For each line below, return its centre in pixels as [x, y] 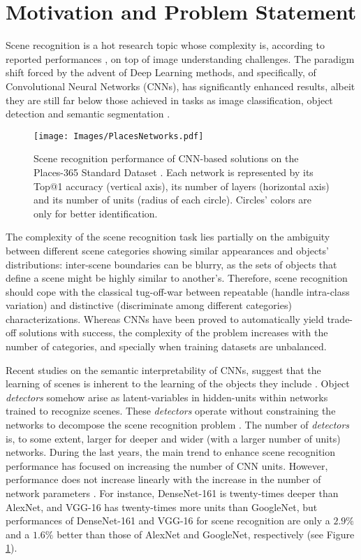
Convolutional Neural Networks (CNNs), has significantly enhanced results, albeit [180, 86]
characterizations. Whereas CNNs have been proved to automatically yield [165, 318]
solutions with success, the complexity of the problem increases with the [174, 332]
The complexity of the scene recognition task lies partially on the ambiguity [168, 237]
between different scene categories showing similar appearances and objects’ [167, 250]
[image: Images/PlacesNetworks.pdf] [119, 136]
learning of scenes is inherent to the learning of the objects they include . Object [178, 383]
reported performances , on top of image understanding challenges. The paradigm [180, 58]
